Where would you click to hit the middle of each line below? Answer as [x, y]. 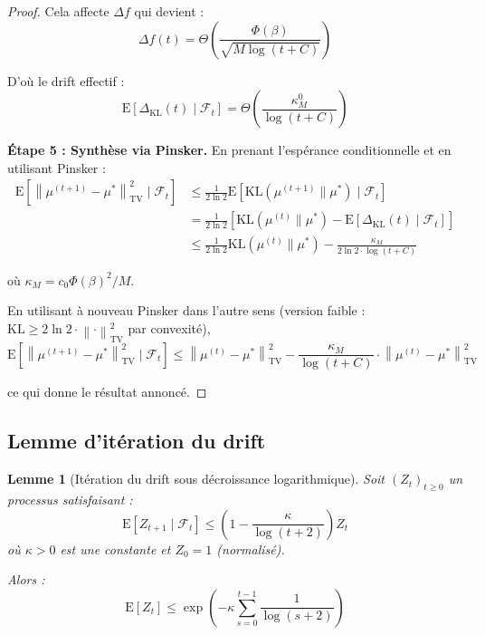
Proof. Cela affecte [58, 11]
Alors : [26, 579]
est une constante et [115, 548]
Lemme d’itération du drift [137, 441]
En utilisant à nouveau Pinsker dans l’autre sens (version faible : [186, 310]
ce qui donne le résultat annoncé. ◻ [107, 392]
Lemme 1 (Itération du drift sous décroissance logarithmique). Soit [196, 479]
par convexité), [169, 327]
